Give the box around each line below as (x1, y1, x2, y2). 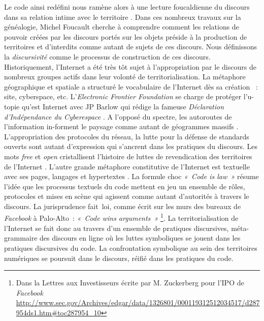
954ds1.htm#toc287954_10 (16, 307, 101, 317)
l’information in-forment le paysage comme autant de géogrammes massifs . (4, 121, 239, 132)
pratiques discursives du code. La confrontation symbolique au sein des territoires (4, 242, 257, 253)
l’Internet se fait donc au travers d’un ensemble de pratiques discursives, (4, 222, 229, 233)
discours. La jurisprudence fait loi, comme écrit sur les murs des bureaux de (4, 200, 241, 211)
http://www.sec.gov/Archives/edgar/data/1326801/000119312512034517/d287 (16, 297, 260, 308)
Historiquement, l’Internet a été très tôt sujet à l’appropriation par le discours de (4, 61, 256, 72)
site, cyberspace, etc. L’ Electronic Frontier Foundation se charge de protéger (4, 91, 242, 102)
